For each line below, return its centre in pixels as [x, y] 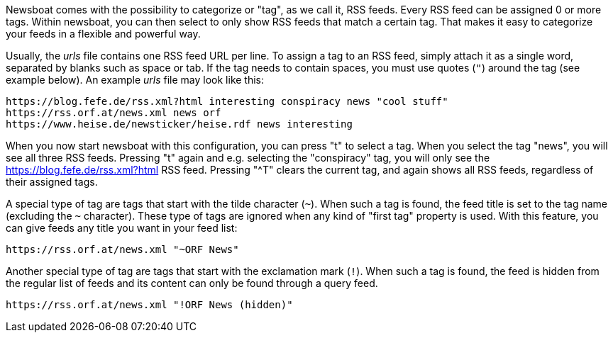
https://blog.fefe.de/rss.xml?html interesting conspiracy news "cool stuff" [227, 101]
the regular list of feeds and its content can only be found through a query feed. [192, 283]
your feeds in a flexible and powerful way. [103, 34]
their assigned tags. [52, 182]
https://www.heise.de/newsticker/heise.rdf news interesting [179, 124]
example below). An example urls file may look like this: [135, 80]
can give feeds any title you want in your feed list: [122, 228]
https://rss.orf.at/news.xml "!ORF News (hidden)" [149, 305]
